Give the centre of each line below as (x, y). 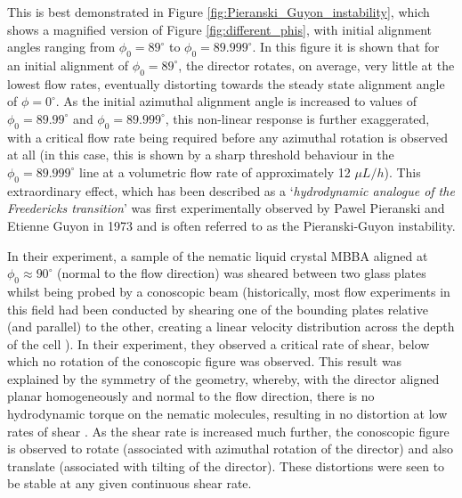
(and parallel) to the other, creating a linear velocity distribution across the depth (231, 327)
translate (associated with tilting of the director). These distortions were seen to (226, 465)
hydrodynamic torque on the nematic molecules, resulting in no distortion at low (227, 414)
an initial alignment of (68, 65)
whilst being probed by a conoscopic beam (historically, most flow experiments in (229, 291)
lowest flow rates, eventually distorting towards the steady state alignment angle (226, 83)
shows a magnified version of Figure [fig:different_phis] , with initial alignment (220, 29)
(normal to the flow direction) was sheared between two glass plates (242, 273)
